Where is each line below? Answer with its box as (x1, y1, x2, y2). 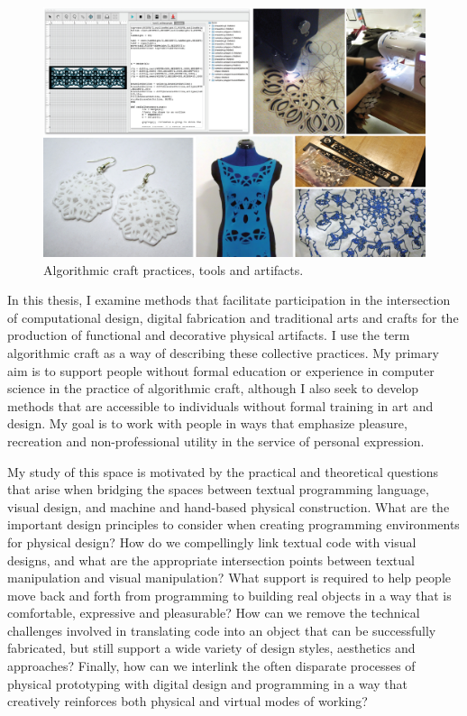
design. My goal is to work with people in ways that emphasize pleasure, (7, 414, 407, 433)
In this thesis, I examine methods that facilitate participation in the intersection (7, 290, 451, 309)
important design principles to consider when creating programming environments (7, 515, 460, 534)
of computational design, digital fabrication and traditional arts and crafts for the (7, 308, 459, 326)
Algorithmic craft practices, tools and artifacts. (43, 260, 304, 279)
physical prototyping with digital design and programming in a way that (7, 674, 408, 693)
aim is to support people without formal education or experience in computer (7, 361, 435, 380)
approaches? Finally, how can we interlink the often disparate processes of (7, 656, 416, 675)
